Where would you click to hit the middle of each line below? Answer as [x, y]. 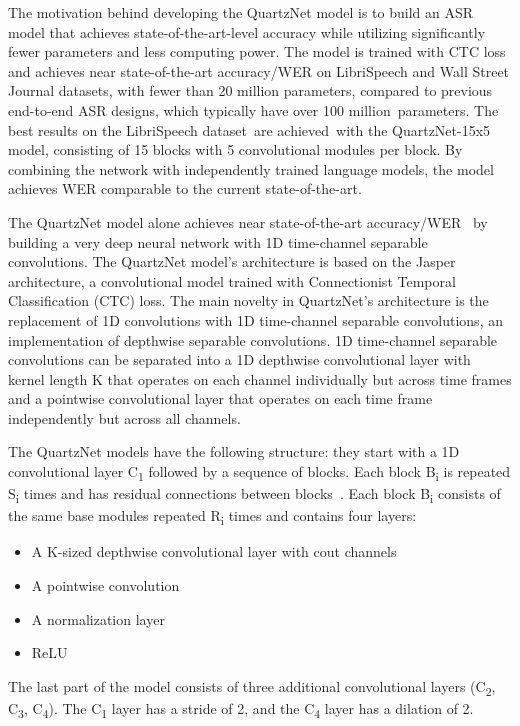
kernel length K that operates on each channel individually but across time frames [260, 378]
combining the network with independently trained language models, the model [251, 168]
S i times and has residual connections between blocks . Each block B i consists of [254, 494]
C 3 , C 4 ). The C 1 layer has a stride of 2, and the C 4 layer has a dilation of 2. [241, 709]
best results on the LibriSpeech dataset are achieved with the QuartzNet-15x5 [249, 129]
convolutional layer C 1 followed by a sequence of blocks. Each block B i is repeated [259, 472]
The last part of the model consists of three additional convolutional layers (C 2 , [252, 687]
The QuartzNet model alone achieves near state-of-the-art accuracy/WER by [248, 221]
